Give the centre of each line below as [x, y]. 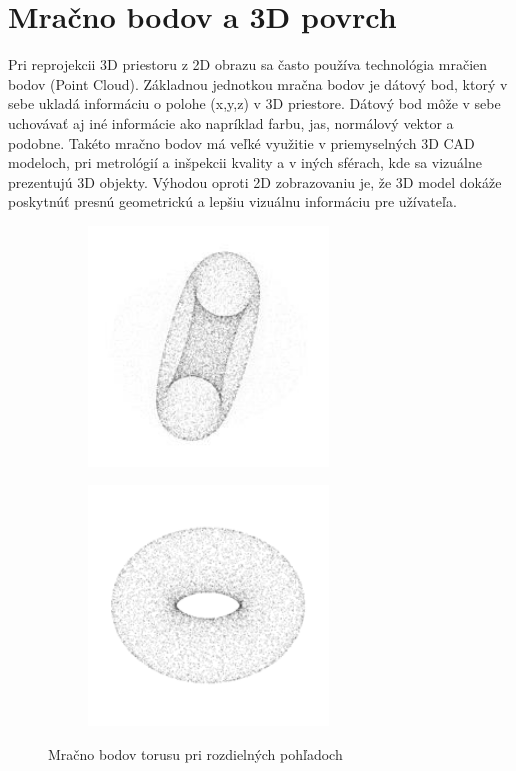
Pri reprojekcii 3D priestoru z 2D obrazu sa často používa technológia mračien [248, 64]
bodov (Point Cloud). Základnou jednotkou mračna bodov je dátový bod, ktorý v [258, 83]
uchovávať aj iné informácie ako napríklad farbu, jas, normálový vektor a [231, 122]
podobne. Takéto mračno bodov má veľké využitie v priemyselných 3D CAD [241, 142]
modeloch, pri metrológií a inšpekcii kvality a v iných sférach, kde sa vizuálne [245, 162]
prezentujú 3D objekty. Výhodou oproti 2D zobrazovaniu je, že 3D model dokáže [255, 181]
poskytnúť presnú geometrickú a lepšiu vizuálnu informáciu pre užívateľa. [232, 201]
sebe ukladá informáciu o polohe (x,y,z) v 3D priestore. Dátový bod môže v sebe [254, 103]
